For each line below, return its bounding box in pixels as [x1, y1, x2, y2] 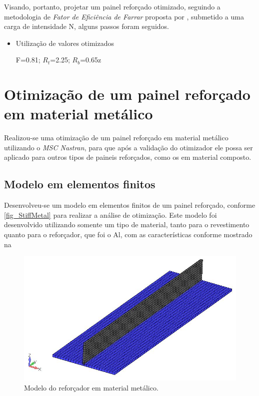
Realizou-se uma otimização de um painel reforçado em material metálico [4, 132, 228, 143]
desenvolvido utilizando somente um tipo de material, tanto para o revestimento [4, 219, 249, 230]
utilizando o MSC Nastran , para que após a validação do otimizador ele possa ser [4, 142, 253, 152]
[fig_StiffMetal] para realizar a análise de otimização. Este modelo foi [4, 209, 217, 220]
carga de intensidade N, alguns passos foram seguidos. [4, 21, 169, 31]
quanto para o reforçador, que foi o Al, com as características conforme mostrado [4, 229, 252, 240]
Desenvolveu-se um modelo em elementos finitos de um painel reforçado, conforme [4, 200, 255, 210]
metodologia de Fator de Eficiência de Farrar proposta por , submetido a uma [4, 11, 244, 21]
